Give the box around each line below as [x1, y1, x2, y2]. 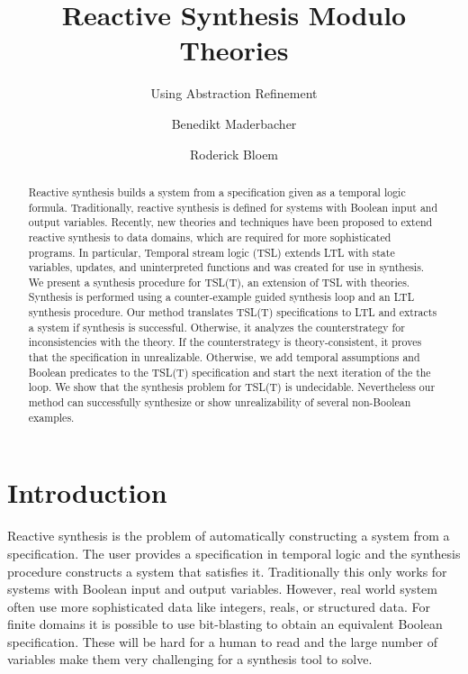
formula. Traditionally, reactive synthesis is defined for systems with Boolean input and [28, 199, 438, 214]
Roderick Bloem [189, 144, 279, 163]
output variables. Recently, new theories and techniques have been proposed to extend [28, 214, 433, 230]
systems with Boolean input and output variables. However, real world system [7, 579, 437, 598]
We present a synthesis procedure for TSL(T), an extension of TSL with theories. [28, 274, 410, 289]
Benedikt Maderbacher [171, 114, 297, 132]
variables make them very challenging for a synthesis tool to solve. [7, 650, 373, 669]
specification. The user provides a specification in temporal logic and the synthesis [7, 543, 461, 562]
